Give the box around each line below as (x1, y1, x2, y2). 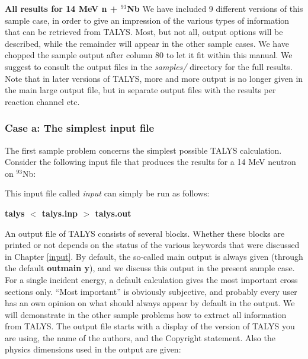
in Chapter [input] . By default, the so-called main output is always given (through (5, 250, 303, 262)
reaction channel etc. (5, 95, 80, 107)
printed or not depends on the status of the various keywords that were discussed (5, 239, 300, 251)
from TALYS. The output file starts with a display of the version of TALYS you (5, 320, 295, 332)
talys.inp (41, 206, 78, 219)
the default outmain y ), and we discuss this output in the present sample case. (5, 262, 295, 274)
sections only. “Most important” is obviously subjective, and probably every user (5, 285, 297, 297)
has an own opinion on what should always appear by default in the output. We (5, 297, 295, 309)
